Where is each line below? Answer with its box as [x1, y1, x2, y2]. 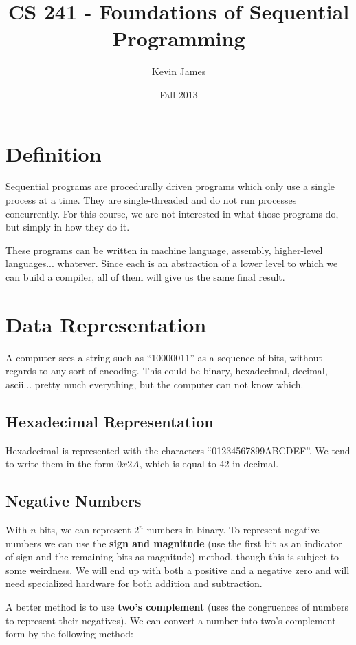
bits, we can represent [39, 522, 131, 537]
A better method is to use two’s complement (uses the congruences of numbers [5, 600, 348, 614]
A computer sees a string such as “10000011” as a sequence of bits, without [5, 350, 323, 364]
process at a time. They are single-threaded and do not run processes [5, 193, 297, 207]
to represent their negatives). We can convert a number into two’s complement [5, 613, 336, 627]
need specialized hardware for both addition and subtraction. [5, 576, 263, 591]
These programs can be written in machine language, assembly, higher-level [5, 242, 323, 257]
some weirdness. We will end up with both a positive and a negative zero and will [5, 562, 350, 577]
